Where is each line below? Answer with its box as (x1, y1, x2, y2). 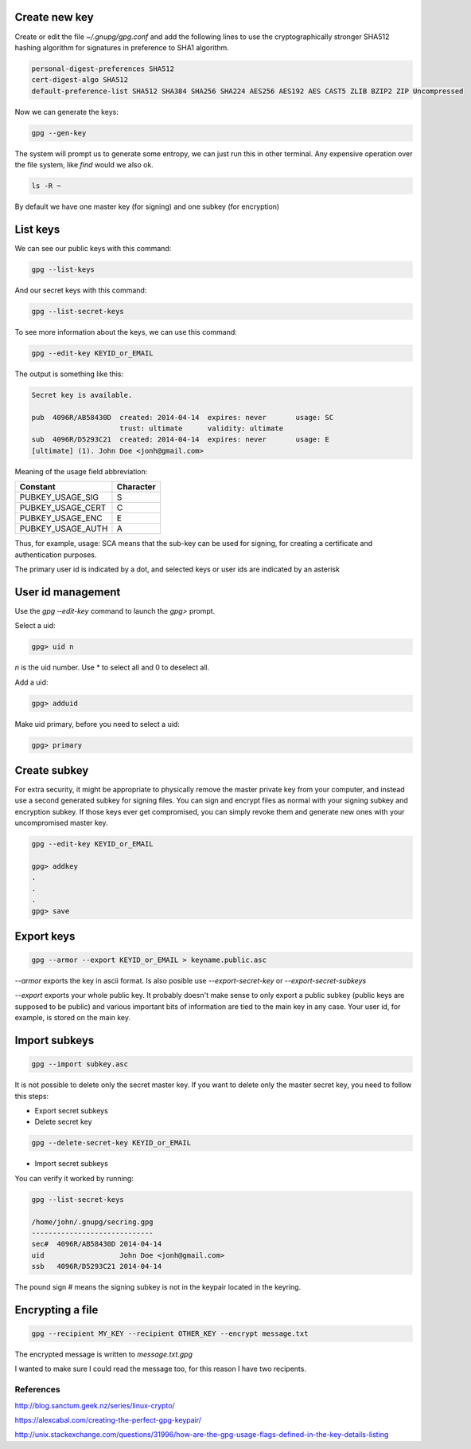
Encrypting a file (14, 1303, 99, 1317)
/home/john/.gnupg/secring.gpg (31, 1217, 154, 1227)
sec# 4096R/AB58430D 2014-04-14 (31, 1239, 162, 1249)
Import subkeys (14, 1034, 95, 1047)
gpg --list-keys (31, 265, 95, 274)
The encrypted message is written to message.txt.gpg (14, 1349, 193, 1359)
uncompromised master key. (14, 818, 108, 828)
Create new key (14, 10, 95, 24)
